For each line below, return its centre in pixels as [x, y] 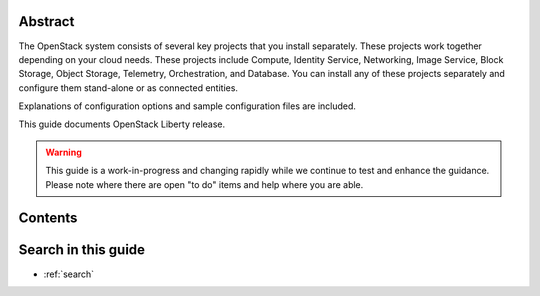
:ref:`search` [69, 274]
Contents [48, 218]
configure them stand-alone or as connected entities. [128, 87]
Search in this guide [81, 250]
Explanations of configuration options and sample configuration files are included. [187, 106]
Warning [63, 152]
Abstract [46, 21]
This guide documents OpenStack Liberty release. [122, 124]
